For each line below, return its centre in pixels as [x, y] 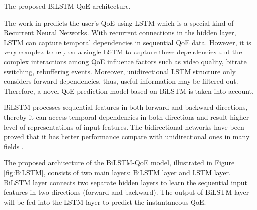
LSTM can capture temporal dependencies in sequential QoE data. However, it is [128, 42]
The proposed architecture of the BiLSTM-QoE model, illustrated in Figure [119, 163]
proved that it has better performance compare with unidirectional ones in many [127, 136]
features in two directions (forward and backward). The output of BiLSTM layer [127, 192]
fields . [14, 146]
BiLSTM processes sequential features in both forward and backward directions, [126, 107]
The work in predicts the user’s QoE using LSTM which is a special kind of [119, 23]
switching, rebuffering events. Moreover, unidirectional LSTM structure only [120, 71]
